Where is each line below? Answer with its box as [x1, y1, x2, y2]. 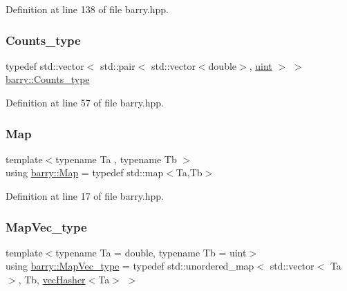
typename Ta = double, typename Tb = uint [55, 245, 247, 259]
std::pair [100, 58, 135, 73]
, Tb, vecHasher [18, 272, 86, 286]
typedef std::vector [6, 58, 84, 73]
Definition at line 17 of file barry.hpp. [6, 189, 164, 203]
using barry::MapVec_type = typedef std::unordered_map [6, 259, 254, 273]
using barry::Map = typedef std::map [6, 165, 164, 180]
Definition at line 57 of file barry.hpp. [6, 95, 164, 109]
